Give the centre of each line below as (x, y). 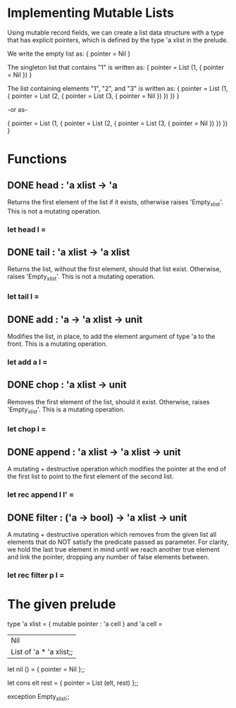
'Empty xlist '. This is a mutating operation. (66, 410)
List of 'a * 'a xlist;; (42, 652)
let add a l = (27, 362)
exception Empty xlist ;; (38, 697)
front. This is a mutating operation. (57, 344)
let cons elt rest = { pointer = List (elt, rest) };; (73, 683)
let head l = (27, 229)
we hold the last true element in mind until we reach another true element (113, 549)
